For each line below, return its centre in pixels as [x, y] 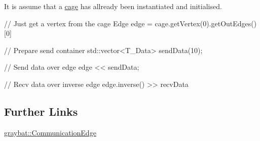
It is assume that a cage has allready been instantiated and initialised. [113, 6]
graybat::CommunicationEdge [50, 132]
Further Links [41, 111]
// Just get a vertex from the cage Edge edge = [78, 23]
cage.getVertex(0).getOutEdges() [206, 23]
